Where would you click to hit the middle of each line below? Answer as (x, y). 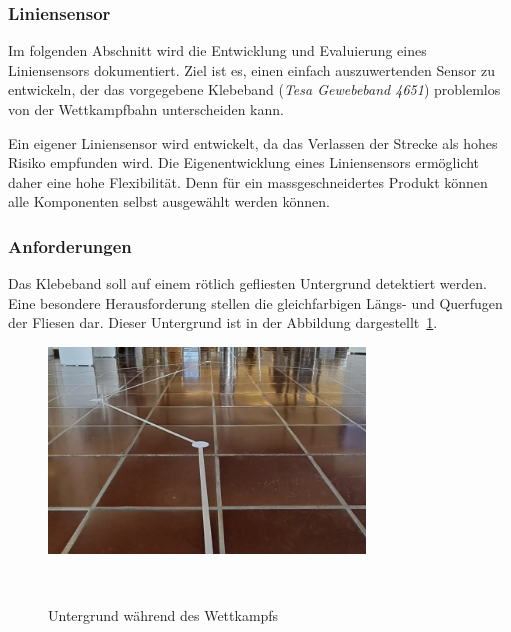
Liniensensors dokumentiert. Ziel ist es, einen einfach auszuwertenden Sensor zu (251, 69)
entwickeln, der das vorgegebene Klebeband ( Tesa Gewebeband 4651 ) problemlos (254, 89)
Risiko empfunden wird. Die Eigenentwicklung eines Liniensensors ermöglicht (244, 162)
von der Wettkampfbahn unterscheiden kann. (146, 109)
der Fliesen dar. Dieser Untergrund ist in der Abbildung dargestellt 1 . (223, 322)
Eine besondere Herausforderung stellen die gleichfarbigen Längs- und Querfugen (255, 302)
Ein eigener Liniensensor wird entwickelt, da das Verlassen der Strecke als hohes (253, 142)
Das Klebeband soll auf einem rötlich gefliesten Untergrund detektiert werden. (247, 283)
